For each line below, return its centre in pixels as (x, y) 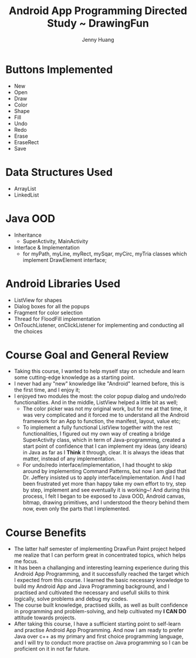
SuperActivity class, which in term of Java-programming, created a (104, 440)
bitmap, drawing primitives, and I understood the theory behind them (106, 503)
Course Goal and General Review (87, 355)
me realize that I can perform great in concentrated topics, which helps (100, 555)
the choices (28, 331)
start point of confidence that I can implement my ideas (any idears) (105, 446)
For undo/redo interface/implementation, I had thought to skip (97, 465)
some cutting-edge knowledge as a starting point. (75, 377)
